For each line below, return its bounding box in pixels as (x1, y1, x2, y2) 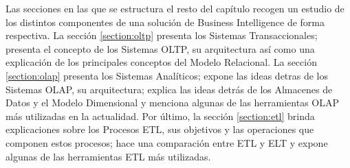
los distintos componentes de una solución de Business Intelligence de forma (6, 14, 325, 29)
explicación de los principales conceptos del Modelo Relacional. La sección (6, 55, 317, 69)
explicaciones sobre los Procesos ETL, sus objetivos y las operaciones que (6, 122, 314, 136)
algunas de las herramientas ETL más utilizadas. (6, 149, 211, 163)
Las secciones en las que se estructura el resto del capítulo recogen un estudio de (6, 1, 344, 15)
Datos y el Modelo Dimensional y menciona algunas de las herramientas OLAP (6, 95, 340, 110)
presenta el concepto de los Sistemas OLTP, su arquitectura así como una (6, 41, 315, 56)
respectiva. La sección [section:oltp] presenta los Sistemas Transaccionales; (6, 28, 318, 43)
